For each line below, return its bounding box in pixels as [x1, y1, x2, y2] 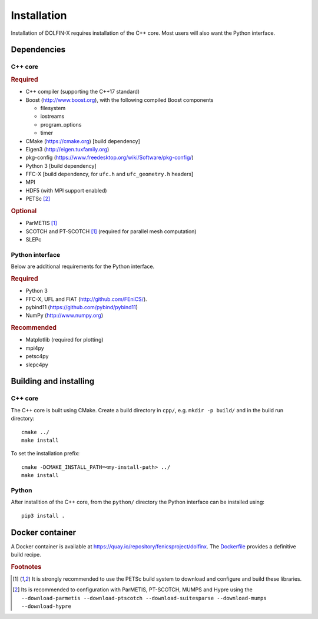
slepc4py [25, 361, 48, 368]
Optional [11, 207, 37, 215]
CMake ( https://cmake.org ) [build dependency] [25, 137, 141, 144]
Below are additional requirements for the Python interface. [11, 263, 155, 270]
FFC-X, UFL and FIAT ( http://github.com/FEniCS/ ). [25, 295, 147, 303]
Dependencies [11, 45, 66, 55]
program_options [40, 121, 82, 128]
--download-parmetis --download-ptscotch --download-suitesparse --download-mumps [21, 595, 267, 601]
